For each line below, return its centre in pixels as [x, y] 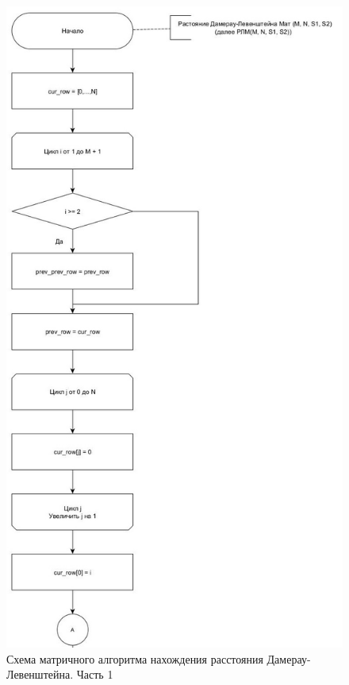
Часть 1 [95, 674]
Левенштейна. [40, 674]
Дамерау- [289, 658]
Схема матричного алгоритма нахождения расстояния [135, 658]
